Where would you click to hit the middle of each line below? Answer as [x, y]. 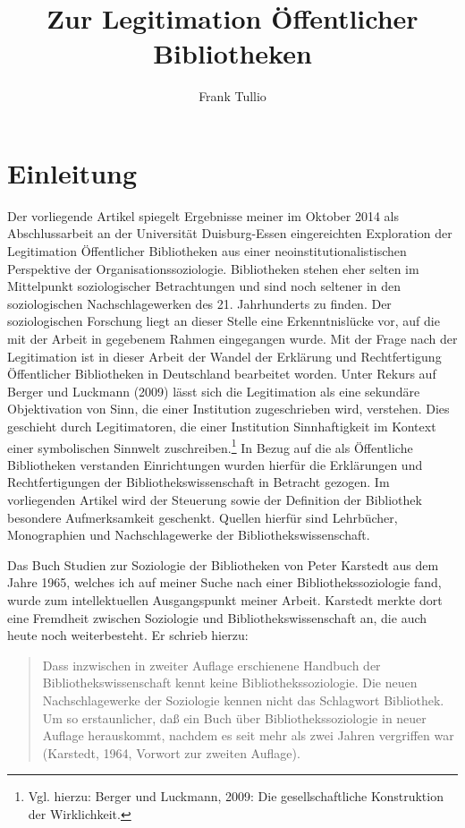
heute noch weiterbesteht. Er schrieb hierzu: [128, 635]
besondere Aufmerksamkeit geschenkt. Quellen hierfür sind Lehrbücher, [203, 517]
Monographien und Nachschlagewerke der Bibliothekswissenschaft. [189, 535]
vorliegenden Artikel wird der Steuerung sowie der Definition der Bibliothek [215, 499]
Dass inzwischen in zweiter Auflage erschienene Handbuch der [211, 665]
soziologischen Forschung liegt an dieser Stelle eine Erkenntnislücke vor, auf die [224, 321]
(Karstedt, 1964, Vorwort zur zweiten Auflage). [171, 752]
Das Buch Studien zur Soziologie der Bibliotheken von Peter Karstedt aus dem [223, 564]
